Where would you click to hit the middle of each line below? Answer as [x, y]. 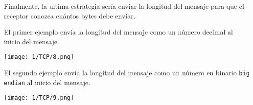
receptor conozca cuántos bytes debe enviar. [70, 15]
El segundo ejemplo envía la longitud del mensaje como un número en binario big [127, 73]
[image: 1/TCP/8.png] [39, 57]
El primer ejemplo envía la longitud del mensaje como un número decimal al [118, 32]
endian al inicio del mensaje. [47, 82]
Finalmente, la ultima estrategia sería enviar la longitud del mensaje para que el [124, 6]
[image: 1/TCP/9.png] [39, 98]
